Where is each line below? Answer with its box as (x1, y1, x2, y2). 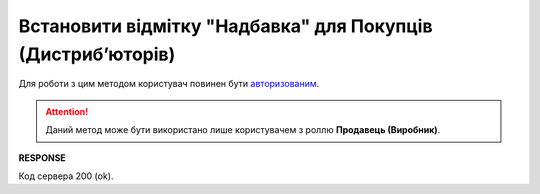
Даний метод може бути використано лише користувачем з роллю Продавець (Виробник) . (45, 124, 441, 136)
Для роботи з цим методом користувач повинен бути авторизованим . (18, 78, 320, 90)
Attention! (45, 105, 89, 117)
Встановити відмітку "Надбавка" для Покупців (18, 15, 434, 37)
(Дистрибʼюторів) (18, 43, 176, 65)
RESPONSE (18, 151, 67, 164)
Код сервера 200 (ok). (18, 170, 114, 182)
